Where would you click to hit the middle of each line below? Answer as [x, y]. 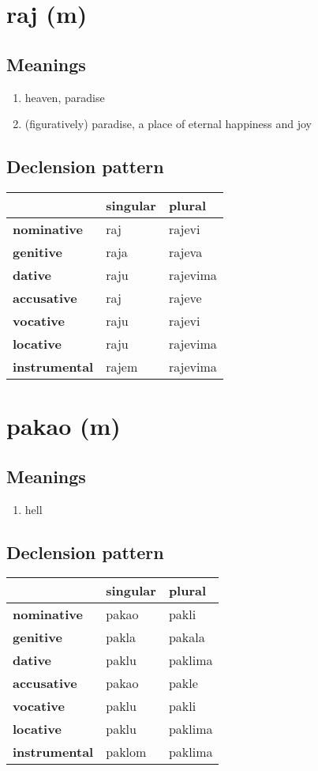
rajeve [185, 297]
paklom [126, 752]
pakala [187, 637]
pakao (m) [64, 426]
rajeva [185, 251]
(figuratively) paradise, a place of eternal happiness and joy [168, 124]
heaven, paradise [65, 97]
